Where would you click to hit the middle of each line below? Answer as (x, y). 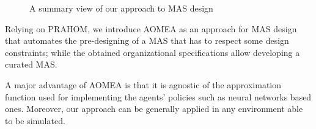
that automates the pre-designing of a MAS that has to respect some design (147, 40)
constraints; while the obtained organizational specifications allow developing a (152, 52)
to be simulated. (35, 120)
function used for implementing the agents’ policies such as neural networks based (158, 96)
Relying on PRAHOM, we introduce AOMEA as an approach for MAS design (151, 28)
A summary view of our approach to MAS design (121, 8)
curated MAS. (31, 64)
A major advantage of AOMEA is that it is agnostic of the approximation (143, 84)
